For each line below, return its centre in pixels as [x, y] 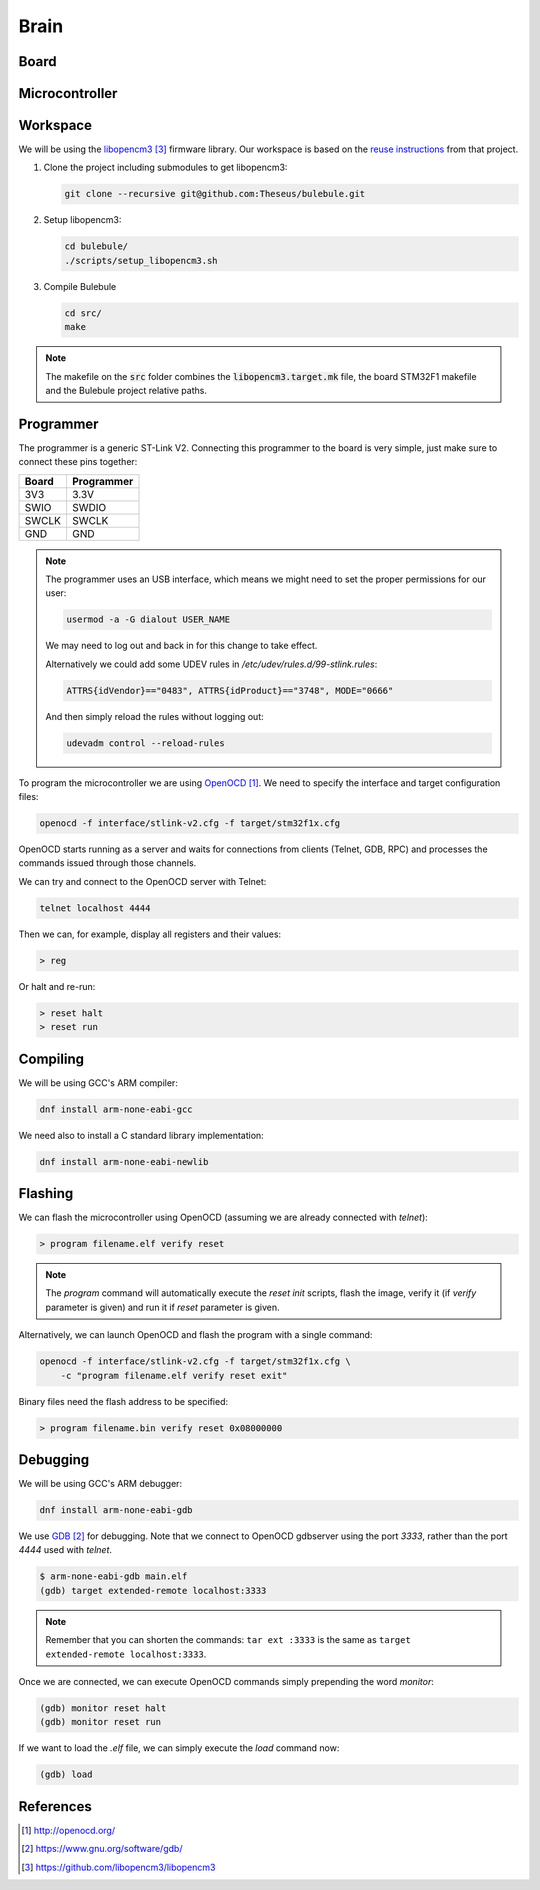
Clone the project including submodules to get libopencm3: [165, 167]
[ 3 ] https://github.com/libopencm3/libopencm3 [118, 1867]
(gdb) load [66, 1774]
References [55, 1806]
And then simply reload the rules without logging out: [154, 716]
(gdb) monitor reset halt [103, 1708]
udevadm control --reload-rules [145, 743]
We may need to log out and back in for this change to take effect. [181, 646]
